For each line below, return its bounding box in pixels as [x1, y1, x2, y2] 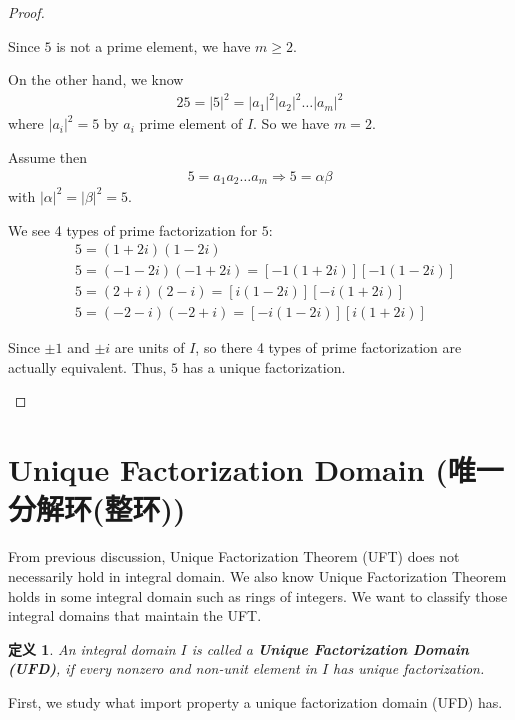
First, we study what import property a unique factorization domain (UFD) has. [8, 691, 503, 712]
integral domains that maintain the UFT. [8, 605, 262, 626]
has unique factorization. [333, 658, 485, 679]
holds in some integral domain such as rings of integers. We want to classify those [8, 585, 508, 606]
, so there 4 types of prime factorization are [195, 337, 462, 358]
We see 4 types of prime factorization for [8, 219, 258, 240]
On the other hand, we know [8, 69, 184, 90]
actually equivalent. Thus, [8, 356, 167, 377]
